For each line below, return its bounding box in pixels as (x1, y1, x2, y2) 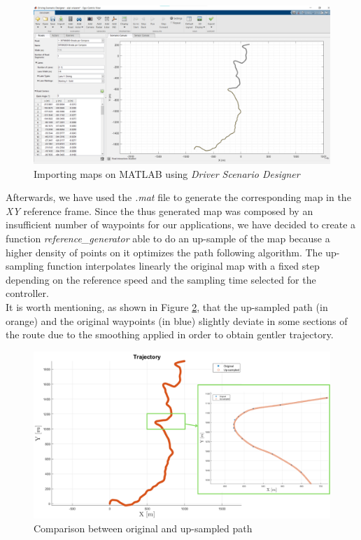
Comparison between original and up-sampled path (34, 520, 253, 535)
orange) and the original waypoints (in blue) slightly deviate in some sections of (6, 313, 348, 328)
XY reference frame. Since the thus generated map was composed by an (6, 203, 313, 218)
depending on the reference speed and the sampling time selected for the (6, 272, 316, 286)
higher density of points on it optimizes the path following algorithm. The (6, 244, 323, 259)
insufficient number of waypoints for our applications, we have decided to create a (6, 217, 356, 232)
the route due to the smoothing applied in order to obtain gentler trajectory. (6, 327, 334, 342)
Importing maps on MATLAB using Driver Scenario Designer (34, 166, 300, 181)
